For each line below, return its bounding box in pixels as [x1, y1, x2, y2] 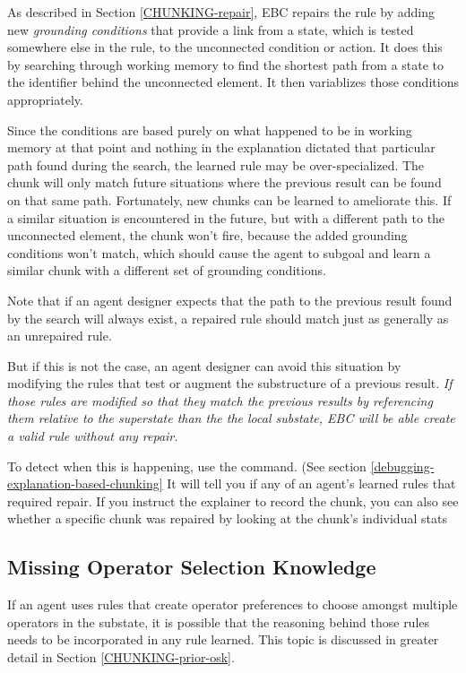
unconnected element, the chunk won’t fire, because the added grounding [7, 226, 408, 245]
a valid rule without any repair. [7, 427, 178, 445]
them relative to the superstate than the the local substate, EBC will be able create [7, 409, 455, 427]
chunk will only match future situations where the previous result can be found [7, 173, 442, 192]
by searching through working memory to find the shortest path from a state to [7, 55, 444, 73]
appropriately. [7, 90, 83, 108]
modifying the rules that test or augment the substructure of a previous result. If [7, 374, 453, 393]
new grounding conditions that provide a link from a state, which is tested [7, 20, 414, 39]
